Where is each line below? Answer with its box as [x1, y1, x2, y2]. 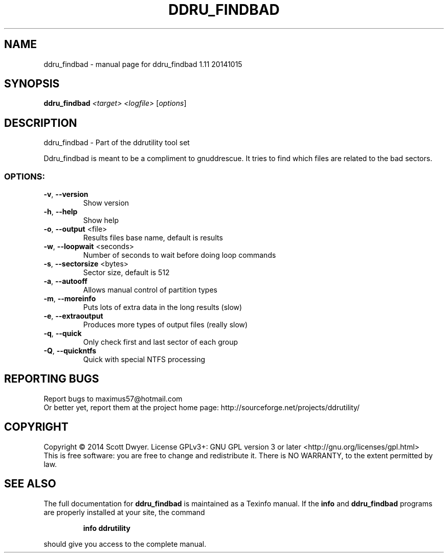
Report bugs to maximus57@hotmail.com [43, 394, 183, 403]
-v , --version [43, 190, 88, 199]
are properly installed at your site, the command [43, 507, 205, 517]
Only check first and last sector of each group [83, 338, 238, 347]
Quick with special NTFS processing [83, 355, 206, 364]
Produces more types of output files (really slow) [83, 320, 248, 329]
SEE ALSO [4, 477, 56, 491]
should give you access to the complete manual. [43, 539, 207, 548]
